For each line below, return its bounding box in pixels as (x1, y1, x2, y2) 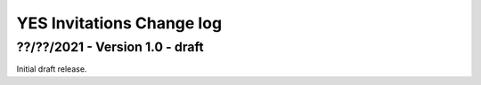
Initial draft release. (16, 64, 87, 74)
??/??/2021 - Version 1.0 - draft (16, 39, 204, 55)
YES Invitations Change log (16, 13, 223, 33)
